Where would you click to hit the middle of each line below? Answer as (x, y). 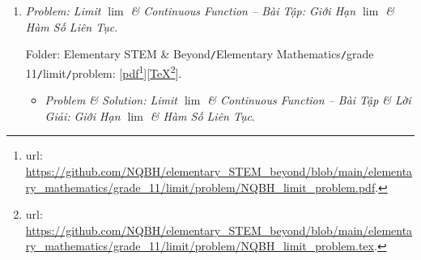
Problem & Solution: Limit (111, 100)
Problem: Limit (63, 11)
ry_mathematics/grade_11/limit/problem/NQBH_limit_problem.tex (200, 246)
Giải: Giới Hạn (83, 115)
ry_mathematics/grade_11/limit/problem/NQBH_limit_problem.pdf (200, 187)
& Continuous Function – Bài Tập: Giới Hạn (243, 11)
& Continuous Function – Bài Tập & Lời (309, 100)
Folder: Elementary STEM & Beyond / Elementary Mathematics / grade (200, 54)
